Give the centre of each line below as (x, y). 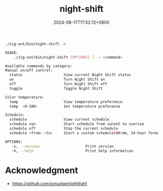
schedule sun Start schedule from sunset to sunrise (77, 124)
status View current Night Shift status (70, 75)
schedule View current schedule (59, 120)
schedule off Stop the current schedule (64, 129)
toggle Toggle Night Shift (56, 88)
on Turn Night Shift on (57, 80)
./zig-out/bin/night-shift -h (36, 44)
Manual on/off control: (29, 71)
